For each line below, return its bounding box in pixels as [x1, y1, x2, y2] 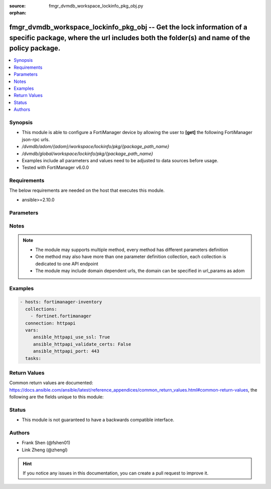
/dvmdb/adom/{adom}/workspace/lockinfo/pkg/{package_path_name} [22, 144, 170, 150]
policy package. [9, 44, 61, 53]
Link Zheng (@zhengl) [22, 447, 68, 453]
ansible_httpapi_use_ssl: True [33, 334, 110, 340]
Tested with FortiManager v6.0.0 [22, 165, 89, 171]
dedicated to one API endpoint [35, 261, 98, 267]
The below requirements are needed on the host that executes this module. [9, 187, 165, 193]
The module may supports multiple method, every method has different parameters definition [35, 247, 228, 253]
